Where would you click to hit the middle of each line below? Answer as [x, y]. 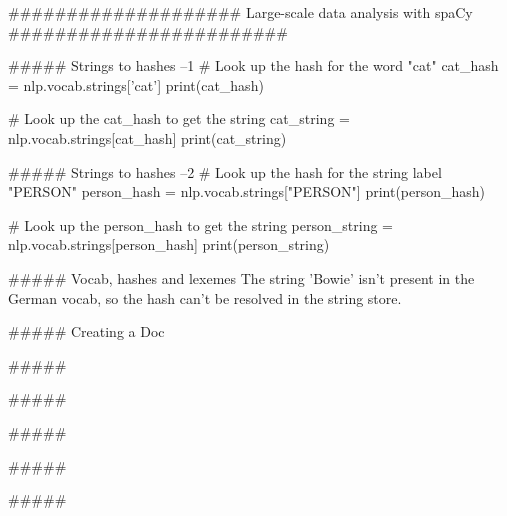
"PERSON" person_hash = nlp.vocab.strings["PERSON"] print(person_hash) [247, 191]
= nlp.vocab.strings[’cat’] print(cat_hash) [136, 84]
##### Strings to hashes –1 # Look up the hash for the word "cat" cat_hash [253, 65]
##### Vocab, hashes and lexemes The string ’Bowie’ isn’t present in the [241, 277]
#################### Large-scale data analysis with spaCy [240, 12]
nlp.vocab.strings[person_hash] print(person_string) [169, 244]
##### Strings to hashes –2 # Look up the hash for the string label [225, 171]
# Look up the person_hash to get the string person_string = [200, 224]
